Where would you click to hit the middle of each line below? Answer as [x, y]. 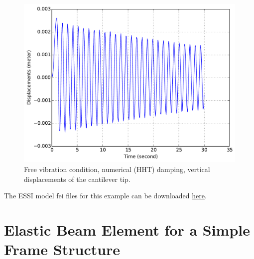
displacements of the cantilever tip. [77, 179]
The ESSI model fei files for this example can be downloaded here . [105, 196]
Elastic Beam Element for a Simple [127, 229]
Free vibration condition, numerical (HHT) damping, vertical [117, 169]
